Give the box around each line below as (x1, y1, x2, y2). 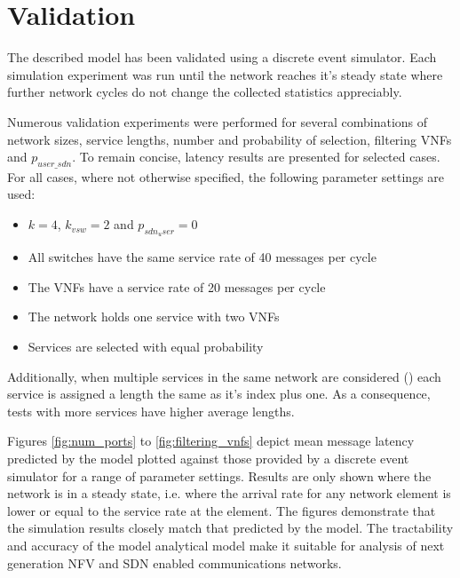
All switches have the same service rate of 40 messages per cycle (28, 248, 377, 266)
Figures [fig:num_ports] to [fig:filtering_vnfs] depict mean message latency (7, 432, 415, 450)
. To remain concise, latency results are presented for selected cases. (72, 147, 440, 166)
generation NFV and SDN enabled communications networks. (7, 553, 342, 572)
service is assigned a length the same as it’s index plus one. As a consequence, (7, 384, 431, 403)
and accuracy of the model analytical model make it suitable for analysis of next (7, 536, 445, 554)
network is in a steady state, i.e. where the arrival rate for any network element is (7, 484, 451, 503)
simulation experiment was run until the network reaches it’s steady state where (7, 65, 443, 83)
